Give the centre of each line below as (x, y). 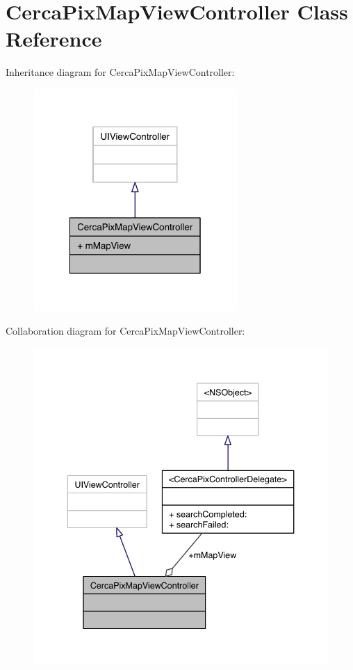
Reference (54, 39)
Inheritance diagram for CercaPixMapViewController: (120, 72)
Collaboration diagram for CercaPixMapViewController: (125, 331)
